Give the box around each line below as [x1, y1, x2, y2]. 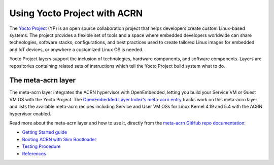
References [22, 150, 46, 156]
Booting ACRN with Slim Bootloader [22, 136, 96, 142]
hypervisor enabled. [9, 110, 52, 116]
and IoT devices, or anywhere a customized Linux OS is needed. [9, 46, 144, 53]
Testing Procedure [22, 143, 61, 149]
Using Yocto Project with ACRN [9, 8, 143, 19]
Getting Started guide [22, 129, 67, 135]
